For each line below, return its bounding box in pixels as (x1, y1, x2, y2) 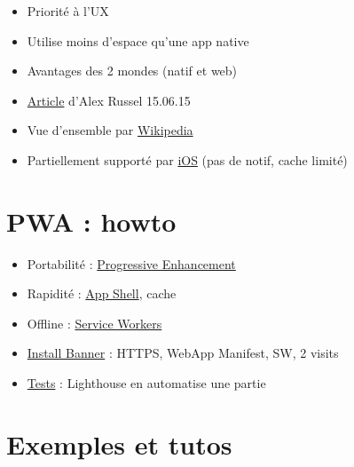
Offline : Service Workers (27, 313, 162, 332)
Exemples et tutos (6, 425, 232, 462)
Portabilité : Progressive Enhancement (27, 254, 236, 273)
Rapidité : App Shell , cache (27, 284, 177, 303)
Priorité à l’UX (27, 2, 109, 20)
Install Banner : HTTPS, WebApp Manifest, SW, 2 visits (27, 344, 339, 362)
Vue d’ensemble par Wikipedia (27, 121, 193, 139)
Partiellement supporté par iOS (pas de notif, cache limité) (27, 150, 348, 169)
